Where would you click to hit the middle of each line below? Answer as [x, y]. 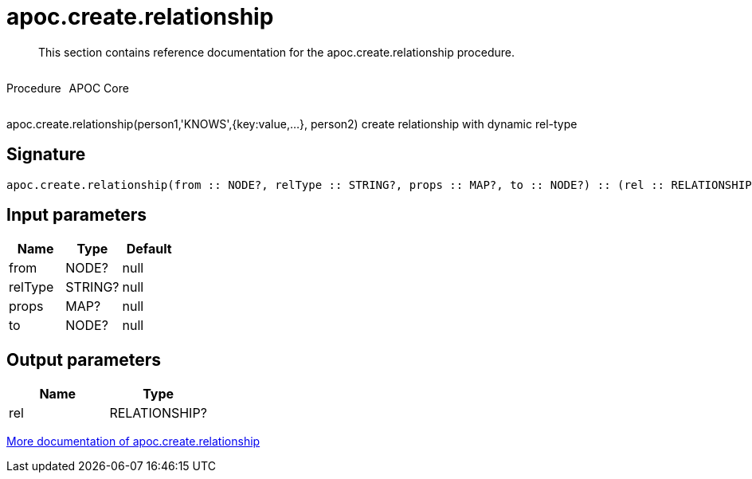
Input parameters [77, 215]
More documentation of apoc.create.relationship [133, 442]
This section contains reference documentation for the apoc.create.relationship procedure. [276, 52]
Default [149, 249]
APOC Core [99, 88]
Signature [46, 155]
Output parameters [84, 359]
